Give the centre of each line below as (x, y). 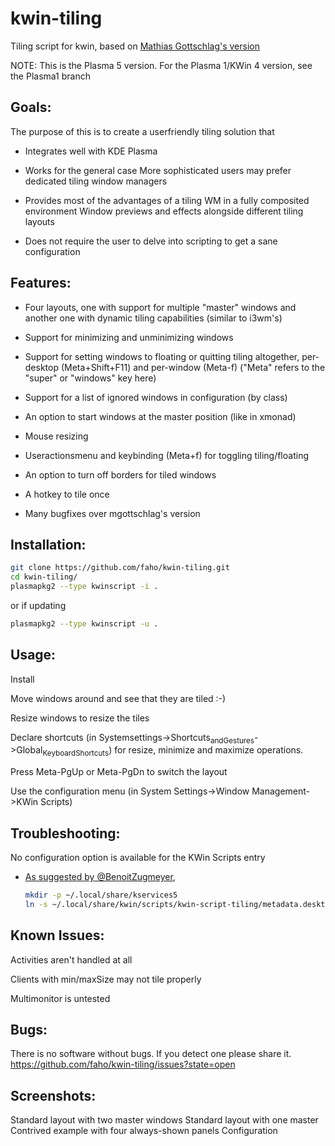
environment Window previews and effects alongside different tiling (164, 211)
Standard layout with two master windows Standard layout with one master (164, 1120)
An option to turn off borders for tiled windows (120, 474)
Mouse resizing (56, 436)
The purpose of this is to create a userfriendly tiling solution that (142, 131)
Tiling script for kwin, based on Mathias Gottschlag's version (135, 46)
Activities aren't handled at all (71, 959)
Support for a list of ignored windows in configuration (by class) (156, 397)
